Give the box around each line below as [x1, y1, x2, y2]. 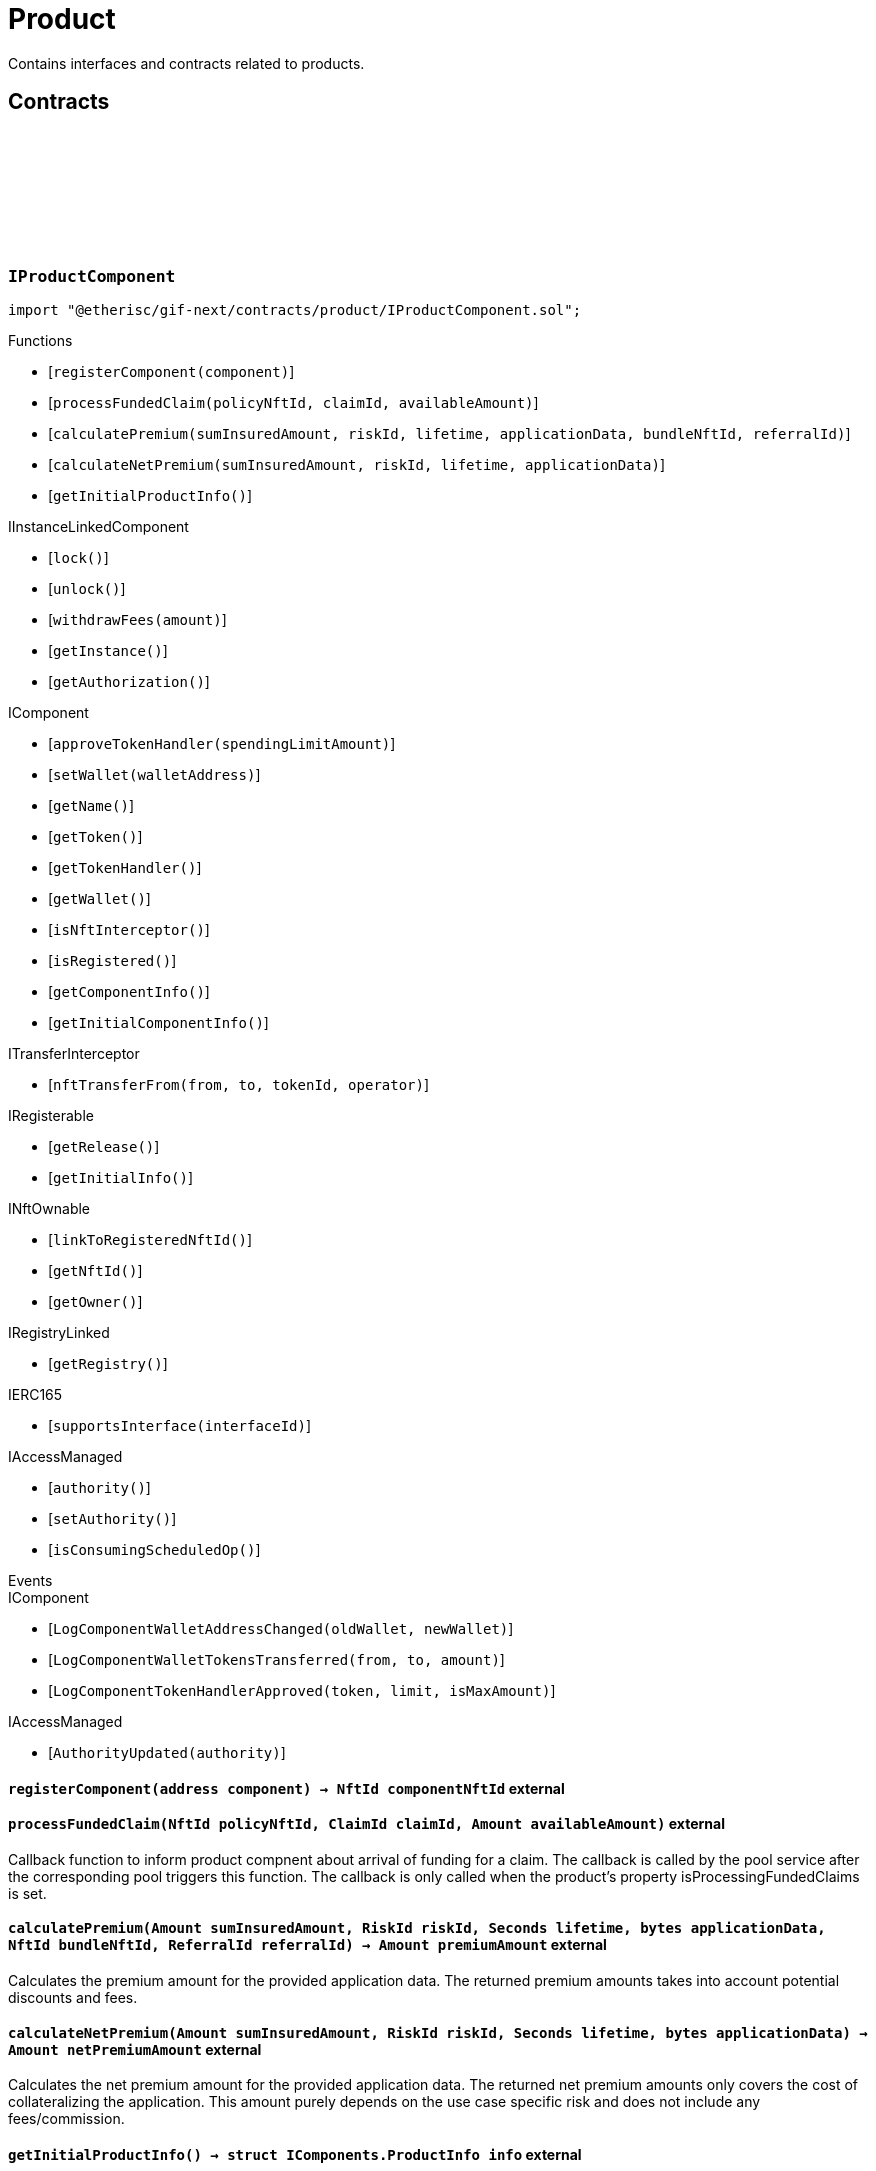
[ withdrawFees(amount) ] [48, 610, 227, 628]
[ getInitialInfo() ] [48, 1168, 194, 1186]
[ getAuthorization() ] [48, 672, 210, 690]
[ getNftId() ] [48, 1261, 143, 1279]
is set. [8, 1884, 47, 1902]
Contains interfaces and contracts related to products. [8, 54, 365, 72]
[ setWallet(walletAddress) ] [48, 765, 261, 783]
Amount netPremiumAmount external [8, 2040, 262, 2058]
